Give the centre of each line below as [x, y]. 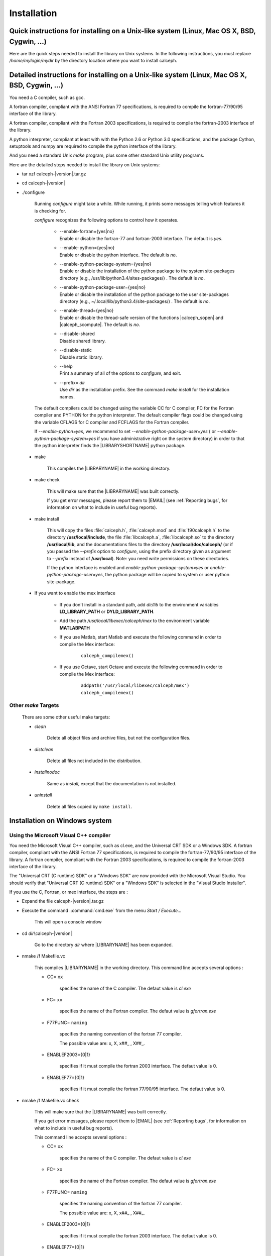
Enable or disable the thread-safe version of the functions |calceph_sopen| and [141, 318]
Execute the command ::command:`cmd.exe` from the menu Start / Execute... [102, 910]
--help [66, 366]
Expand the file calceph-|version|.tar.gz [63, 901]
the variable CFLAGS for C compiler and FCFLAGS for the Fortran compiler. [112, 422]
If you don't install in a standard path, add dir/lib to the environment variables [139, 604]
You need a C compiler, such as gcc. [47, 97]
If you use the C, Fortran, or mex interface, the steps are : [69, 892]
